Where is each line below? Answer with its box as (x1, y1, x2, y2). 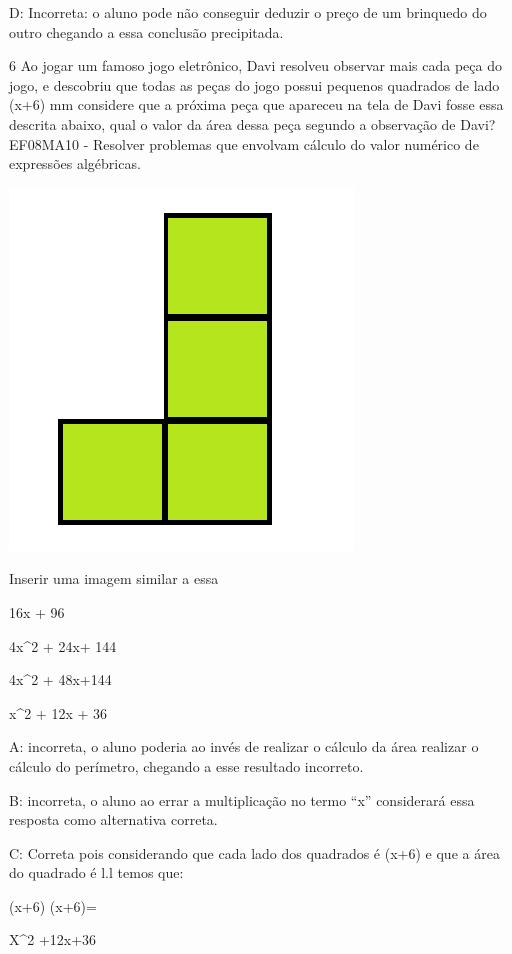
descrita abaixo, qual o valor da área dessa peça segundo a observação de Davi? (9, 113, 496, 134)
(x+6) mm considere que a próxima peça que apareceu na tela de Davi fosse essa (9, 94, 504, 115)
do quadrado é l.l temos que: (9, 862, 184, 883)
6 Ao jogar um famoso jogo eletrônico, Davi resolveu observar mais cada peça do (9, 55, 502, 76)
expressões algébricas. (9, 153, 141, 174)
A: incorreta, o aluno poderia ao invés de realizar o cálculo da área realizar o (9, 736, 479, 757)
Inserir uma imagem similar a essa (9, 568, 219, 589)
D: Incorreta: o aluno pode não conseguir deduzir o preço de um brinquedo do (9, 2, 487, 22)
